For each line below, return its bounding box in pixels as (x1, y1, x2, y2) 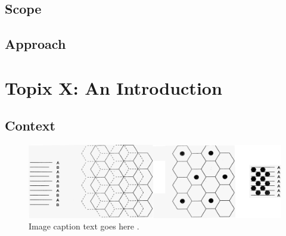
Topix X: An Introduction (5, 75, 222, 100)
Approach (5, 35, 66, 53)
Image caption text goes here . (29, 220, 139, 232)
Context (5, 116, 55, 135)
